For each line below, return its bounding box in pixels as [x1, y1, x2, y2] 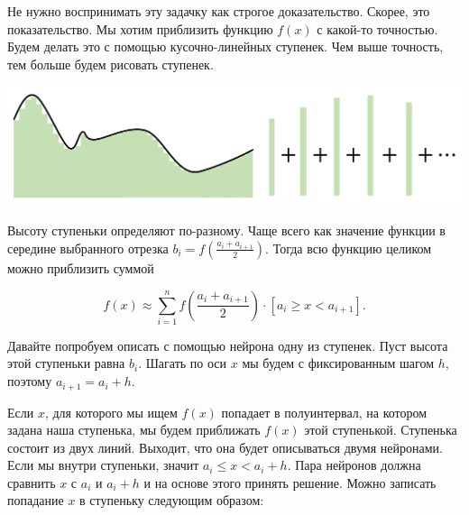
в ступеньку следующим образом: [79, 491, 264, 510]
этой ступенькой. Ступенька [304, 420, 457, 439]
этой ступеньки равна [7, 354, 125, 372]
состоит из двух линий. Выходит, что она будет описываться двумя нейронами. [7, 437, 443, 456]
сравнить [7, 473, 56, 492]
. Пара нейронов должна [287, 455, 421, 474]
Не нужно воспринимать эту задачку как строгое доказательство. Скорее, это [7, 2, 430, 20]
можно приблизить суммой [7, 258, 154, 277]
